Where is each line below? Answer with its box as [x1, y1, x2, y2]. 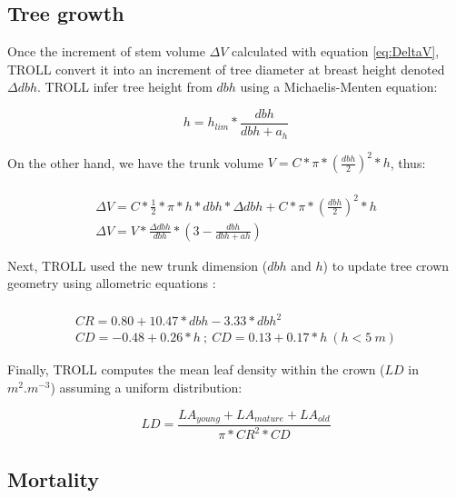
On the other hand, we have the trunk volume [7, 153, 264, 171]
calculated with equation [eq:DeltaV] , [232, 42, 440, 61]
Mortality [7, 464, 99, 493]
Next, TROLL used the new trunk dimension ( [7, 255, 268, 274]
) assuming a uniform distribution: [50, 377, 243, 396]
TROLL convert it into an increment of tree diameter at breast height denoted [7, 59, 445, 78]
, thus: [390, 153, 426, 171]
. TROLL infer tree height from [37, 77, 213, 96]
